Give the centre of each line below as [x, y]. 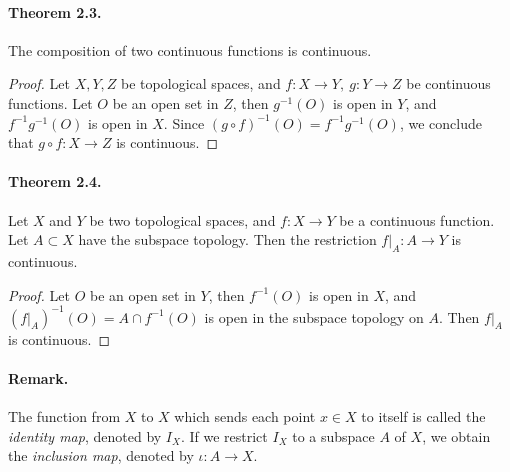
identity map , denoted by [85, 435]
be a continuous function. [417, 219]
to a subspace [333, 435]
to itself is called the [423, 416]
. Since [184, 122]
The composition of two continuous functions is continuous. [190, 49]
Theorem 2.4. [55, 181]
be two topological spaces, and [182, 219]
